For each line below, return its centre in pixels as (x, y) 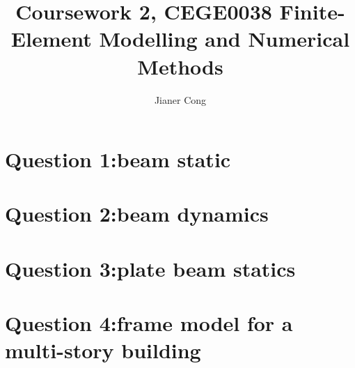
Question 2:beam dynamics (137, 214)
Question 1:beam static (118, 159)
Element (51, 39)
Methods (180, 66)
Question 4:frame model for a (149, 323)
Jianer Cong (180, 99)
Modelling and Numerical (224, 39)
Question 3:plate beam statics (150, 268)
